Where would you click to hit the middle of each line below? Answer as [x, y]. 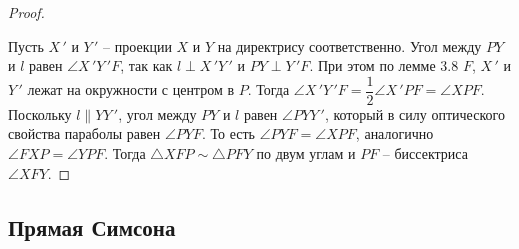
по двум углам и [306, 153]
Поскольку [40, 113]
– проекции [137, 45]
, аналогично [394, 133]
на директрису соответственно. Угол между [349, 45]
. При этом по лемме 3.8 [384, 65]
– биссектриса [425, 153]
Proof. [26, 12]
